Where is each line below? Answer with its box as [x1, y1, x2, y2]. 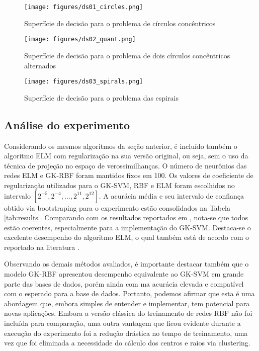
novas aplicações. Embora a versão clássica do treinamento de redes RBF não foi [4, 308, 252, 318]
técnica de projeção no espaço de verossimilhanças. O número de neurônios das [4, 160, 247, 170]
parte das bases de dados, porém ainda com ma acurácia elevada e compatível [4, 278, 244, 289]
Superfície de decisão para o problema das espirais [24, 92, 179, 103]
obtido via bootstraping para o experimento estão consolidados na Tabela [4, 202, 231, 213]
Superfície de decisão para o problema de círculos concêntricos [24, 18, 216, 28]
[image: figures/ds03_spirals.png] [24, 78, 143, 85]
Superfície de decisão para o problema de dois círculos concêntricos [24, 50, 230, 60]
